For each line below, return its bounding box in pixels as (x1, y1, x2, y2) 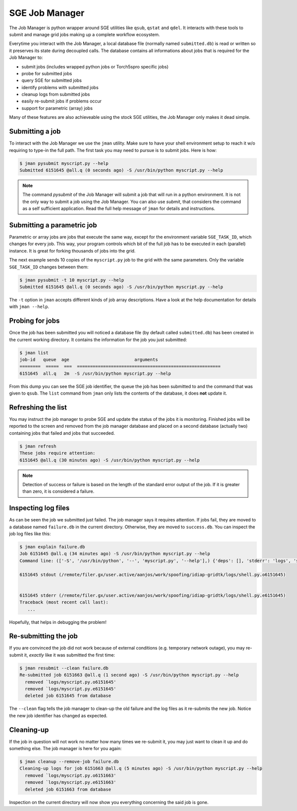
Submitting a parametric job (9, 221, 98, 229)
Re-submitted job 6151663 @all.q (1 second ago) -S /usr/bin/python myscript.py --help (19, 672, 239, 678)
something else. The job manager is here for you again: (9, 746, 122, 752)
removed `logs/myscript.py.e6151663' (25, 780, 116, 785)
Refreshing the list (9, 403, 67, 411)
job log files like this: (9, 531, 51, 537)
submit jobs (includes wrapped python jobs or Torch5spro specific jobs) (21, 63, 169, 69)
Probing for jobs (9, 317, 60, 325)
